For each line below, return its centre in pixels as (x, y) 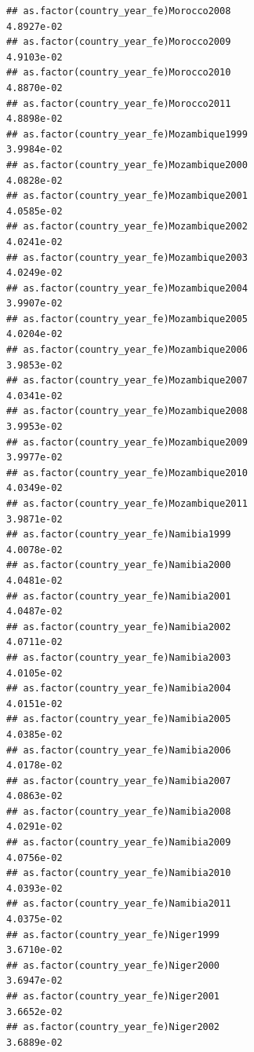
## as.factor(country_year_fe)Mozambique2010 (127, 473)
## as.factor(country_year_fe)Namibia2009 (119, 843)
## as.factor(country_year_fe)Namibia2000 (119, 565)
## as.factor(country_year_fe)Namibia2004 (119, 689)
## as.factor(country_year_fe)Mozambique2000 (127, 165)
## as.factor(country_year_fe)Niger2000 (113, 965)
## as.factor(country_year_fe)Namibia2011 (119, 904)
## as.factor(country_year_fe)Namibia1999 (119, 535)
